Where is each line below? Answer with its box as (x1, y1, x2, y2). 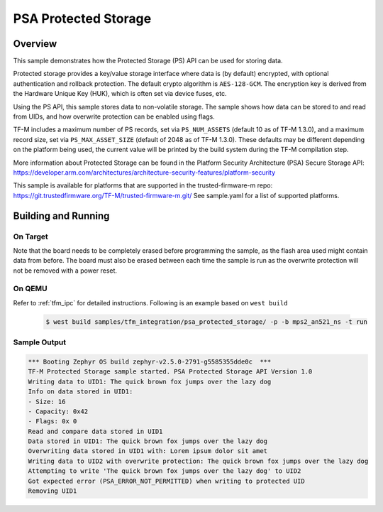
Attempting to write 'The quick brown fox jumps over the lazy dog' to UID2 (28, 467, 301, 475)
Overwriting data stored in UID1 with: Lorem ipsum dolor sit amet (28, 447, 268, 455)
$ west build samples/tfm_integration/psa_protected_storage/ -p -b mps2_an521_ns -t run (45, 317, 368, 326)
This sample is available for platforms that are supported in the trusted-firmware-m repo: (13, 181, 273, 190)
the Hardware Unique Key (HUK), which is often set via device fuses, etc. (13, 89, 227, 98)
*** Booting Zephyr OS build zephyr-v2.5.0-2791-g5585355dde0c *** (28, 357, 272, 366)
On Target (13, 232, 49, 241)
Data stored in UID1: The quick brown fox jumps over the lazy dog (28, 437, 268, 445)
